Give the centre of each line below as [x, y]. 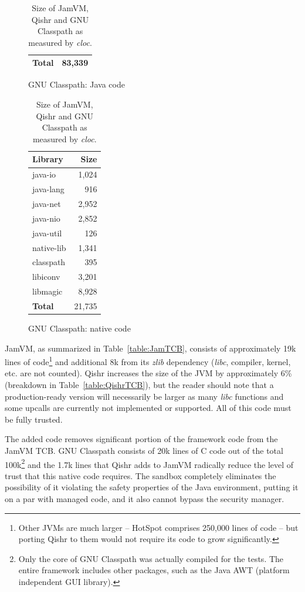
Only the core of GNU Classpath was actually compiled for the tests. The [151, 558]
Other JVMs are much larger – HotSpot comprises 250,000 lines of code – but [158, 527]
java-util [47, 233]
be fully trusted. [34, 419]
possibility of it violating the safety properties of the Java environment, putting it [152, 487]
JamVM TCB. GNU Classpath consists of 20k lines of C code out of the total [144, 450]
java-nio [46, 218]
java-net [47, 203]
